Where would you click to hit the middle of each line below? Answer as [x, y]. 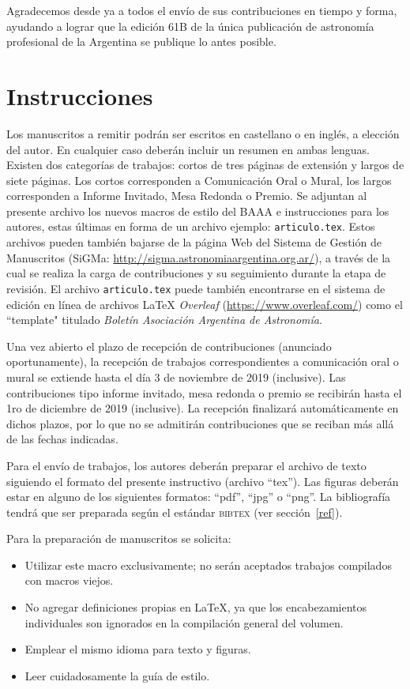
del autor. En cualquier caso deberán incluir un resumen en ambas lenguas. [188, 149]
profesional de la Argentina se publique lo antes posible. [141, 41]
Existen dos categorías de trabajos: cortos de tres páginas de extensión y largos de [205, 165]
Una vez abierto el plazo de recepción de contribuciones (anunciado [169, 346]
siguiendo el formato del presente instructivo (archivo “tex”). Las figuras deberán [203, 481]
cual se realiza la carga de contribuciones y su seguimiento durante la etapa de [196, 273]
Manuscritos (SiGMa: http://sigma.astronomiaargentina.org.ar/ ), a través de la [199, 257]
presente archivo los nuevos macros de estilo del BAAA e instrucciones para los [198, 211]
